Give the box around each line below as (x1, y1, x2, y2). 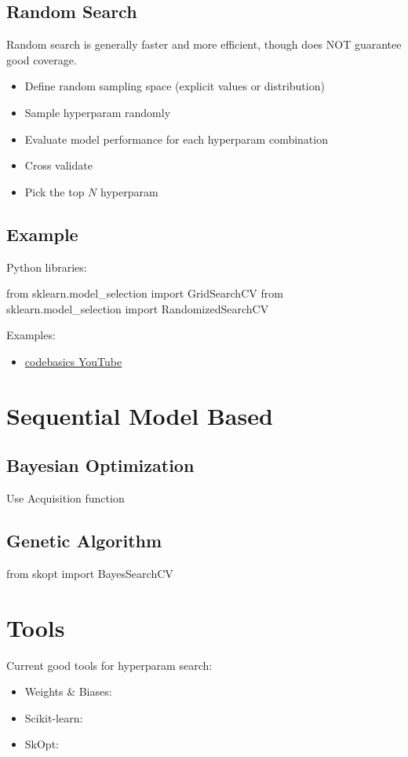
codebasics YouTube (24, 353, 122, 369)
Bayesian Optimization (6, 453, 195, 477)
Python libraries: (6, 258, 87, 275)
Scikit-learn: (24, 709, 83, 726)
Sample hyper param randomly (24, 104, 171, 120)
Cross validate (24, 157, 93, 174)
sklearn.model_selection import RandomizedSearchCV (6, 300, 269, 316)
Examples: (6, 327, 56, 343)
